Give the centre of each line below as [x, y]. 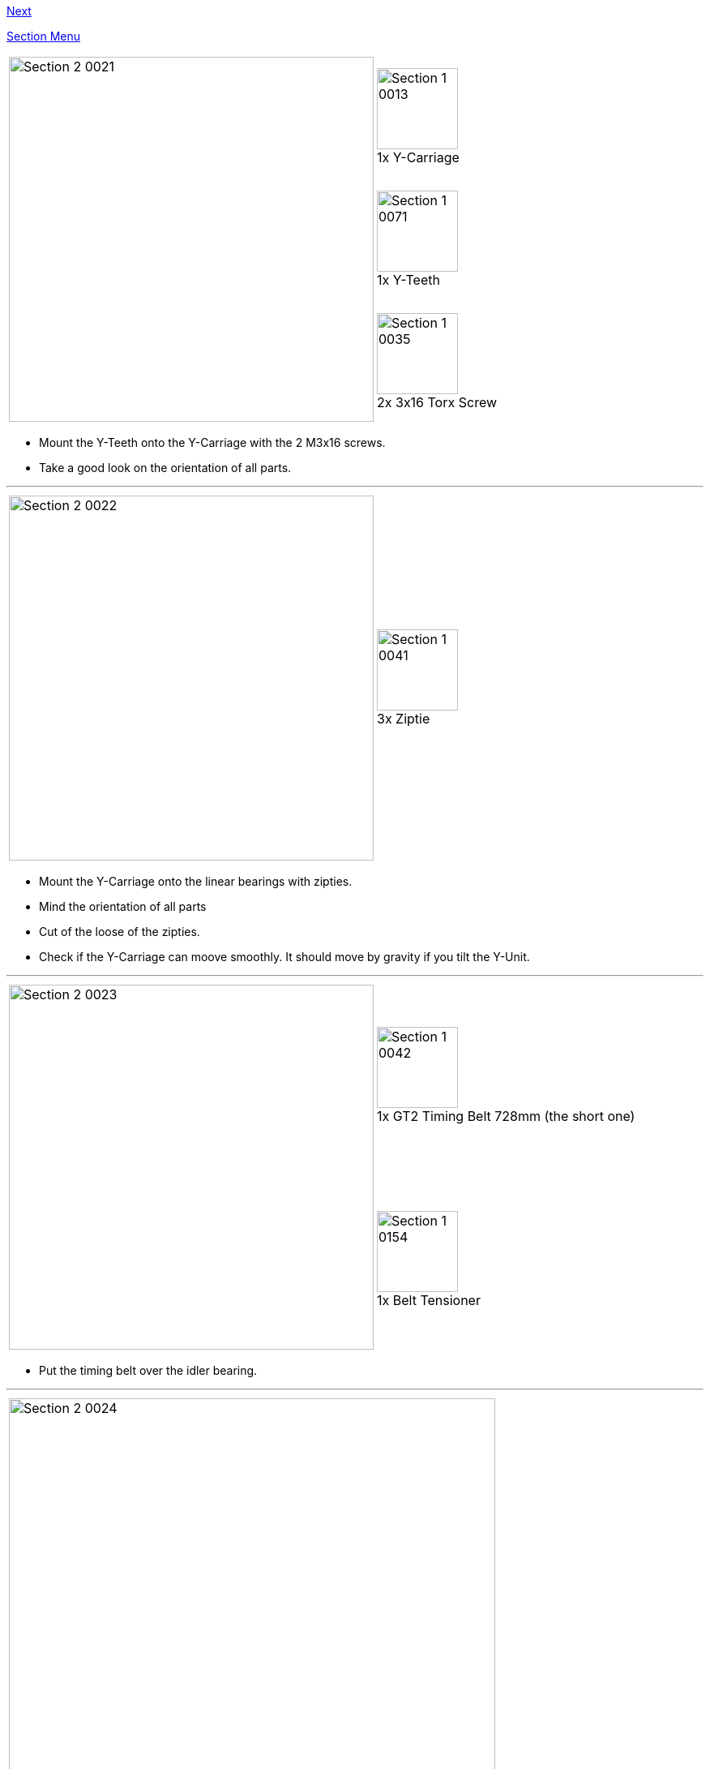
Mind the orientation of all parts [123, 906]
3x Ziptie [404, 719]
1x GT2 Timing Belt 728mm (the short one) [506, 1116]
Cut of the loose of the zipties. [120, 932]
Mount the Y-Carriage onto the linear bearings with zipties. [196, 881]
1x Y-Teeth [408, 279]
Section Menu [44, 36]
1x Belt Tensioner [429, 1300]
